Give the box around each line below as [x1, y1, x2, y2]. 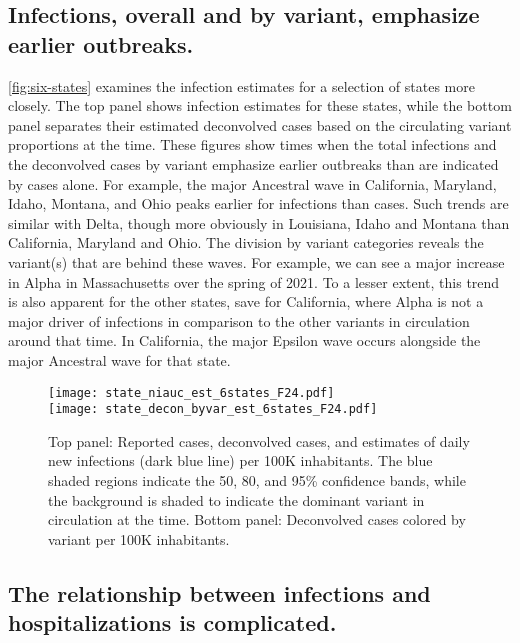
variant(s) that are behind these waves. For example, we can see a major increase [8, 251, 505, 272]
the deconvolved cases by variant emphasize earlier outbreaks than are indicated [8, 153, 499, 174]
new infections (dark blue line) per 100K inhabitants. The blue [48, 450, 433, 471]
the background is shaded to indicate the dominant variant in [48, 489, 425, 510]
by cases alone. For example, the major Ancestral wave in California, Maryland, [8, 173, 497, 194]
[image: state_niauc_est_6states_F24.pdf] [48, 385, 335, 400]
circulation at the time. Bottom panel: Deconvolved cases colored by [48, 509, 466, 530]
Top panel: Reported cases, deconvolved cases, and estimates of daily [48, 430, 470, 451]
